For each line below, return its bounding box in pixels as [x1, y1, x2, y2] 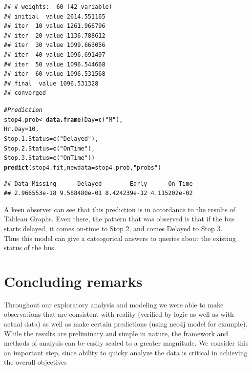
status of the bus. [4, 242, 56, 253]
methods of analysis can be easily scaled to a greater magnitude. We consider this [4, 338, 249, 348]
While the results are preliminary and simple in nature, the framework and [4, 328, 229, 338]
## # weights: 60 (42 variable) [4, 3, 112, 10]
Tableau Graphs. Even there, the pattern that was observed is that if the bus [4, 214, 235, 224]
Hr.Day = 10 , [4, 126, 39, 133]
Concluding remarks [4, 271, 143, 291]
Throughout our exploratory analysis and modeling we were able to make [4, 299, 224, 309]
